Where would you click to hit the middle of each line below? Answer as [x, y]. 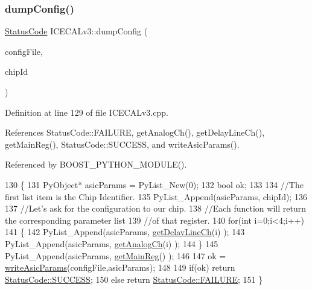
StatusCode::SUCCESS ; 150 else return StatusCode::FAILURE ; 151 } [134, 279]
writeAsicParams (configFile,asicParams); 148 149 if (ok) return [120, 267]
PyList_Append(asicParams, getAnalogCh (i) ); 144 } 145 [112, 243]
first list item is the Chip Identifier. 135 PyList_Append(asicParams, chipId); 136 [156, 196]
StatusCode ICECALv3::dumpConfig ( [76, 31]
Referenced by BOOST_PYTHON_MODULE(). [96, 164]
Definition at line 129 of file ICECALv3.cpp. [87, 112]
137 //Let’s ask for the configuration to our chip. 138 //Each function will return [155, 208]
